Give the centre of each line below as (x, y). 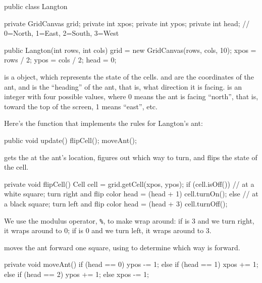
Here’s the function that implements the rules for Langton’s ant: (103, 123)
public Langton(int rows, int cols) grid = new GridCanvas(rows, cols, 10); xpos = (130, 50)
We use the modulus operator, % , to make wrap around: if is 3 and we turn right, (129, 220)
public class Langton (36, 6)
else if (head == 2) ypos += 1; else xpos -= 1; (76, 274)
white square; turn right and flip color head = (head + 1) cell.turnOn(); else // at (131, 194)
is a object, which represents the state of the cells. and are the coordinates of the (129, 76)
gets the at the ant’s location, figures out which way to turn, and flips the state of (131, 157)
